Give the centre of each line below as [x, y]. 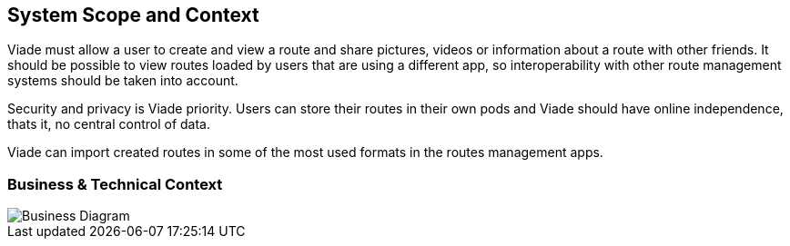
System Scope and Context [133, 15]
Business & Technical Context [115, 184]
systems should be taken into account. [123, 81]
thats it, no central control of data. [109, 124]
